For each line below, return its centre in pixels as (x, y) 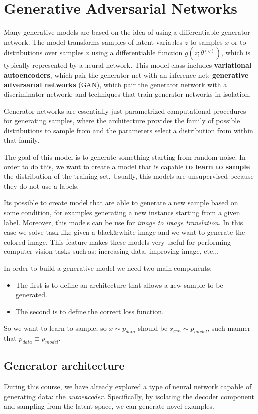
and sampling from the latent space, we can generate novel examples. (109, 406)
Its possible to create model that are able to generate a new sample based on (121, 203)
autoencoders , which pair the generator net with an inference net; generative (126, 74)
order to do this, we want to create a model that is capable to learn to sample (127, 166)
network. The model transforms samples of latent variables (93, 41)
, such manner (229, 328)
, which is (236, 52)
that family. (22, 140)
